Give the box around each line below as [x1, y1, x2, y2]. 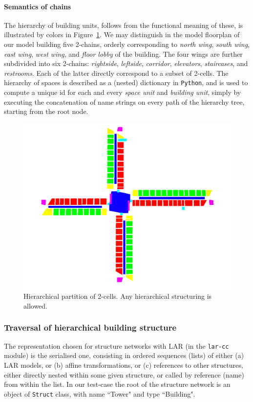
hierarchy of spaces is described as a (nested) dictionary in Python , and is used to [4, 77, 248, 88]
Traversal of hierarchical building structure [4, 321, 177, 334]
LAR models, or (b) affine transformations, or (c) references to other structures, [4, 359, 243, 370]
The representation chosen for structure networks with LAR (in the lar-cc [4, 340, 229, 351]
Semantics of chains [4, 1, 71, 11]
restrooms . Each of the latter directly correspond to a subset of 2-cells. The [4, 67, 229, 78]
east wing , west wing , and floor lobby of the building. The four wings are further [4, 48, 243, 59]
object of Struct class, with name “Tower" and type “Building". [4, 388, 195, 399]
